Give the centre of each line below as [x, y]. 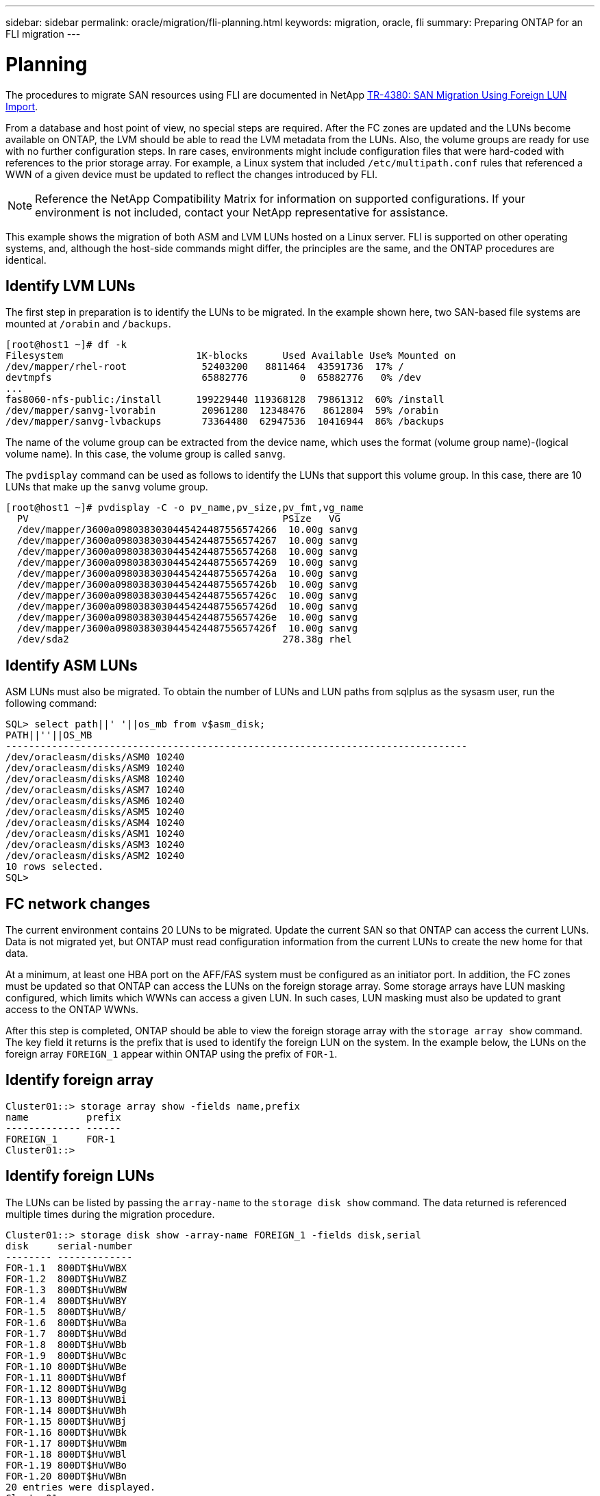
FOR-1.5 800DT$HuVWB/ [66, 1311]
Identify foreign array [80, 1080]
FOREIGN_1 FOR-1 [61, 1139]
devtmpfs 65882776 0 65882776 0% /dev [213, 378]
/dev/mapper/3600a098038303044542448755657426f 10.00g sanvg [187, 628]
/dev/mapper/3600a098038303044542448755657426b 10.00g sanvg [187, 585]
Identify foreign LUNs [80, 1176]
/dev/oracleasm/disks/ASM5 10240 [95, 812]
